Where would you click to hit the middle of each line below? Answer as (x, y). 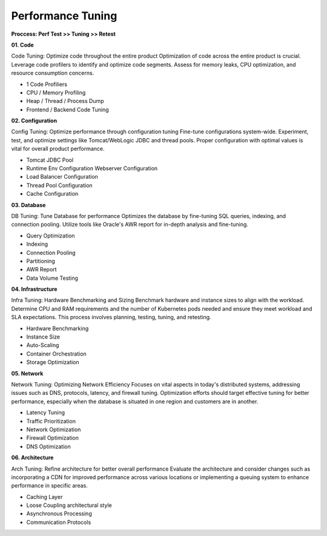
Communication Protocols (59, 522)
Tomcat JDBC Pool (50, 160)
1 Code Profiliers (47, 84)
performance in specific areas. (49, 486)
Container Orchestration (57, 354)
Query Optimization (51, 236)
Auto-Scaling (43, 345)
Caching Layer (45, 497)
